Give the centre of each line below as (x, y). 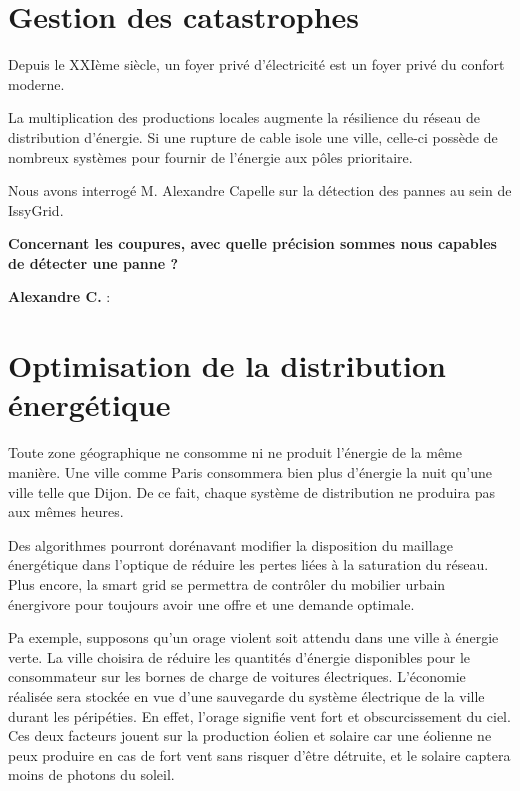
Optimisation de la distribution (227, 365)
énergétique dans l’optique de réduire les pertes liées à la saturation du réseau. (248, 564)
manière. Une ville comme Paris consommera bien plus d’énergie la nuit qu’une (250, 471)
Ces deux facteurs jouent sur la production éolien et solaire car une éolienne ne (250, 735)
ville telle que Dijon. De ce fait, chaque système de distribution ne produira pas (251, 491)
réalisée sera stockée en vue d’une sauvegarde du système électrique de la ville (246, 695)
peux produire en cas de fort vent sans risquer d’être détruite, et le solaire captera (259, 754)
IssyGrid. (36, 209)
